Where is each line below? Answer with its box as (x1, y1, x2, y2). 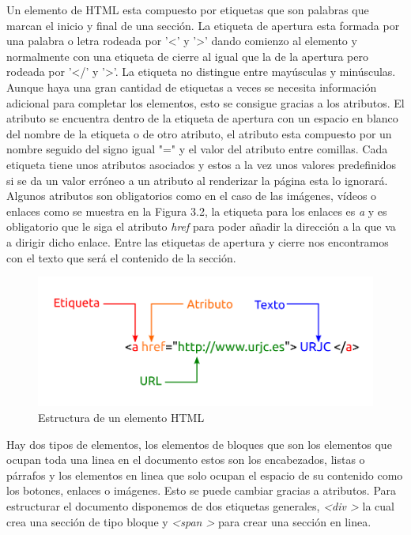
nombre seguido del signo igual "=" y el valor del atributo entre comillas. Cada (6, 141, 388, 157)
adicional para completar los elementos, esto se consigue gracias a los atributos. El (6, 94, 405, 111)
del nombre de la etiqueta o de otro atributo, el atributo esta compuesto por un (6, 125, 392, 141)
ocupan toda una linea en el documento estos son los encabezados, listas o (6, 451, 365, 468)
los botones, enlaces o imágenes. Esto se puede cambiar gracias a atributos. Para (6, 482, 397, 499)
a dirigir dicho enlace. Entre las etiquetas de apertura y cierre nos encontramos (6, 233, 389, 250)
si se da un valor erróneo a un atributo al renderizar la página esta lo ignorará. (6, 171, 388, 188)
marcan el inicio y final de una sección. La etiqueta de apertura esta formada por (6, 17, 400, 33)
